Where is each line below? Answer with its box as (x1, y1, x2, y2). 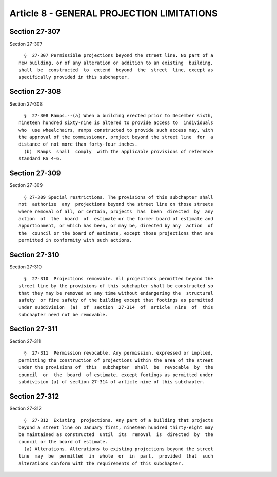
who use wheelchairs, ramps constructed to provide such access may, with (18, 127, 213, 133)
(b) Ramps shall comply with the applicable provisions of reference (24, 149, 213, 154)
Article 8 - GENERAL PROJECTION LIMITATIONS (9, 8, 218, 19)
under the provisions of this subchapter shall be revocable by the (18, 364, 213, 370)
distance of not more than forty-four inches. (18, 141, 138, 147)
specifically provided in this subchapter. (18, 74, 130, 80)
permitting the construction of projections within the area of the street (18, 357, 213, 363)
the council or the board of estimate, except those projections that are (18, 230, 213, 236)
